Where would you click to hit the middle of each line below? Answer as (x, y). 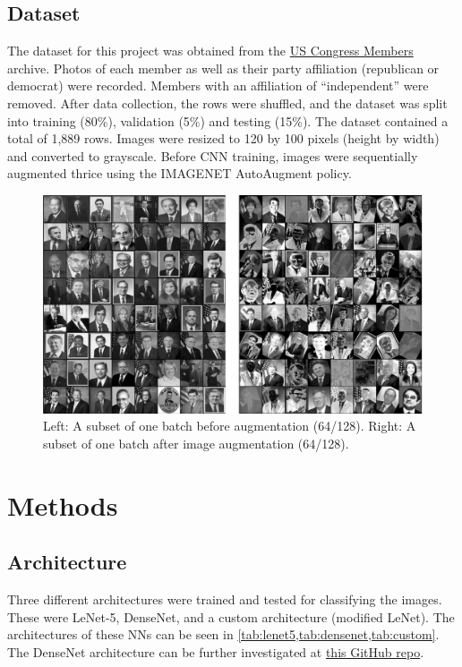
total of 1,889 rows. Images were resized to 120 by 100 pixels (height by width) (223, 138)
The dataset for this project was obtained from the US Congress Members (210, 51)
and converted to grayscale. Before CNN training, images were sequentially (213, 155)
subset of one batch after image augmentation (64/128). (196, 444)
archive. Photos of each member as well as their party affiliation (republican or (223, 68)
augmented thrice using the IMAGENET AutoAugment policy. (180, 173)
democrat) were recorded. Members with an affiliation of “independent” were (218, 86)
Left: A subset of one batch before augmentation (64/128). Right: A (230, 426)
